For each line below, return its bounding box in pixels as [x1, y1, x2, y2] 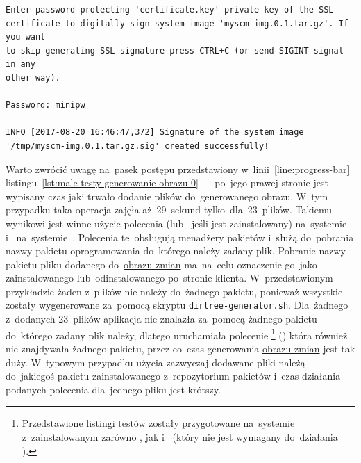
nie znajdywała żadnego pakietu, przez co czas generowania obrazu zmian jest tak [6, 341, 355, 355]
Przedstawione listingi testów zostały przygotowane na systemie [22, 416, 295, 430]
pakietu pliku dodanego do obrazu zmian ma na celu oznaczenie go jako [6, 257, 317, 271]
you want [6, 32, 46, 42]
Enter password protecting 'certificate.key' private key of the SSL [6, 5, 334, 15]
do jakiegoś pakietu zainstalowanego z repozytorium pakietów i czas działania [6, 368, 341, 383]
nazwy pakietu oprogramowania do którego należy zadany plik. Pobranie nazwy [6, 243, 346, 258]
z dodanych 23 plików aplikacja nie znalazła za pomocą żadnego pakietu [6, 311, 317, 326]
